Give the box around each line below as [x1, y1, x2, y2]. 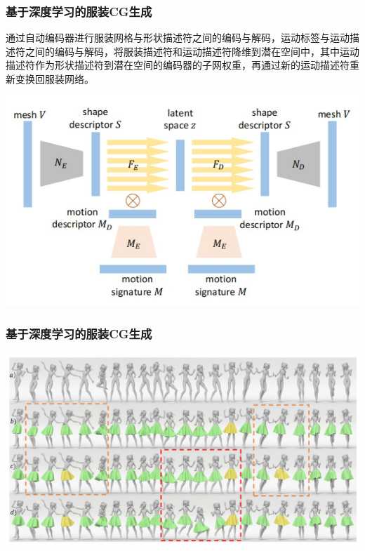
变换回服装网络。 [15, 72, 94, 86]
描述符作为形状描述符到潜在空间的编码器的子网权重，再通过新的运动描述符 [6, 58, 350, 72]
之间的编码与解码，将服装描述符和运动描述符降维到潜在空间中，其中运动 [25, 44, 359, 58]
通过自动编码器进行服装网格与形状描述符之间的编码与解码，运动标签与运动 [6, 30, 350, 45]
